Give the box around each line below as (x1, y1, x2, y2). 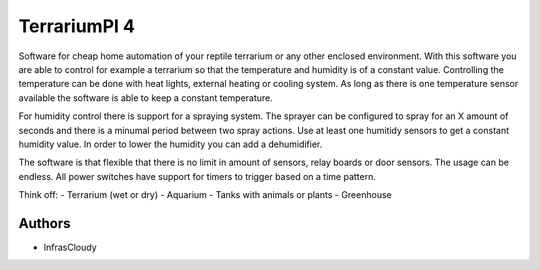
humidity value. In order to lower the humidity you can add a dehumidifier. (18, 138, 323, 150)
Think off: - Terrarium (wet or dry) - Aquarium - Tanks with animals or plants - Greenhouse (18, 189, 392, 201)
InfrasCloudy (43, 241, 97, 253)
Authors (18, 215, 71, 232)
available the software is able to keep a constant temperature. (18, 91, 274, 104)
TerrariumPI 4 (18, 15, 135, 37)
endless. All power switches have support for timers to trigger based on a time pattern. (18, 170, 377, 182)
